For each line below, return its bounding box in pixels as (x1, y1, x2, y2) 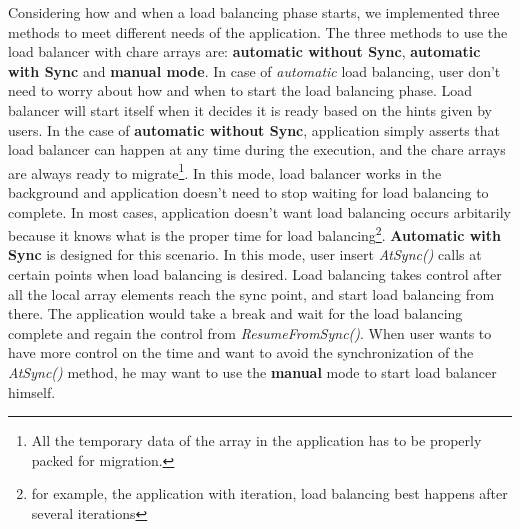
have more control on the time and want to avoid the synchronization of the (8, 342, 474, 363)
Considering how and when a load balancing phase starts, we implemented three (8, 2, 500, 22)
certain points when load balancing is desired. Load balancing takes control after (8, 264, 502, 285)
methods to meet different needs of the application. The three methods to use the (8, 21, 508, 42)
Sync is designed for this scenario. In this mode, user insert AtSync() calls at (8, 244, 482, 265)
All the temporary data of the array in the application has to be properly (31, 430, 482, 451)
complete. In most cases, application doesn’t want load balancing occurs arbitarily (8, 201, 511, 222)
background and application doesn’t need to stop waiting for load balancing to (8, 182, 489, 202)
